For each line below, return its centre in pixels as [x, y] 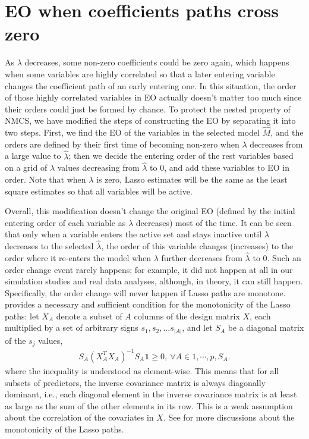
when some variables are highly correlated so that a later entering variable [140, 73]
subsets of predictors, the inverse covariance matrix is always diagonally [135, 382]
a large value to [33, 156]
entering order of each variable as [65, 222]
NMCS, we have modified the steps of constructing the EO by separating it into [150, 120]
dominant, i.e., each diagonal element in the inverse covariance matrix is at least [151, 394]
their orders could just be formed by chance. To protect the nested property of [148, 109]
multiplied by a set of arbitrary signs [72, 327]
